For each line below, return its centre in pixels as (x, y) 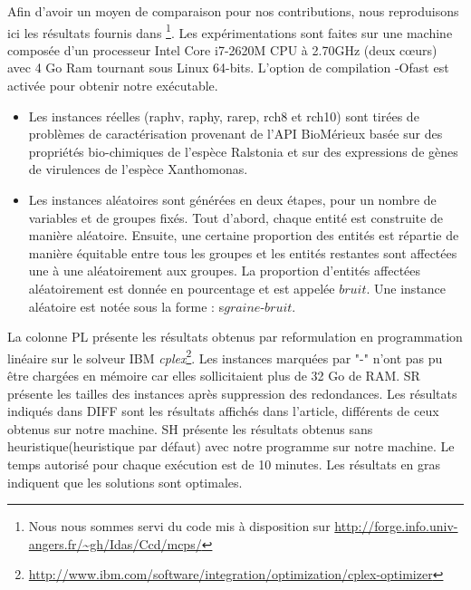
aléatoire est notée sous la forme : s (126, 306)
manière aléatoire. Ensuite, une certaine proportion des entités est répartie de (244, 235)
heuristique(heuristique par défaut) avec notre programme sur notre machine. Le (231, 446)
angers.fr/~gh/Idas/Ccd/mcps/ (115, 543)
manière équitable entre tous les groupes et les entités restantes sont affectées (243, 252)
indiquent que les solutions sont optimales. (125, 482)
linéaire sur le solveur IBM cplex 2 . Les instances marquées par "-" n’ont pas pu (225, 356)
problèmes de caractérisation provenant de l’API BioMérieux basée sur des (235, 134)
